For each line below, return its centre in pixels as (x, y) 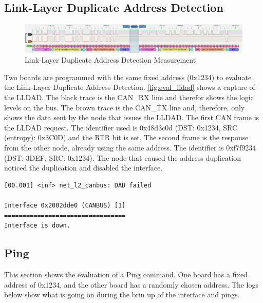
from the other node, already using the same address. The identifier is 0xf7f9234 (130, 148)
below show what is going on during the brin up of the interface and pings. (122, 295)
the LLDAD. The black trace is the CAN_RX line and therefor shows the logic (129, 97)
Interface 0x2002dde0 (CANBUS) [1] (65, 205)
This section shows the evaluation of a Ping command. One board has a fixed (126, 274)
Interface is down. (37, 226)
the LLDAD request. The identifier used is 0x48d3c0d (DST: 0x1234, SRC (121, 127)
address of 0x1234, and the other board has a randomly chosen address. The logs (131, 284)
